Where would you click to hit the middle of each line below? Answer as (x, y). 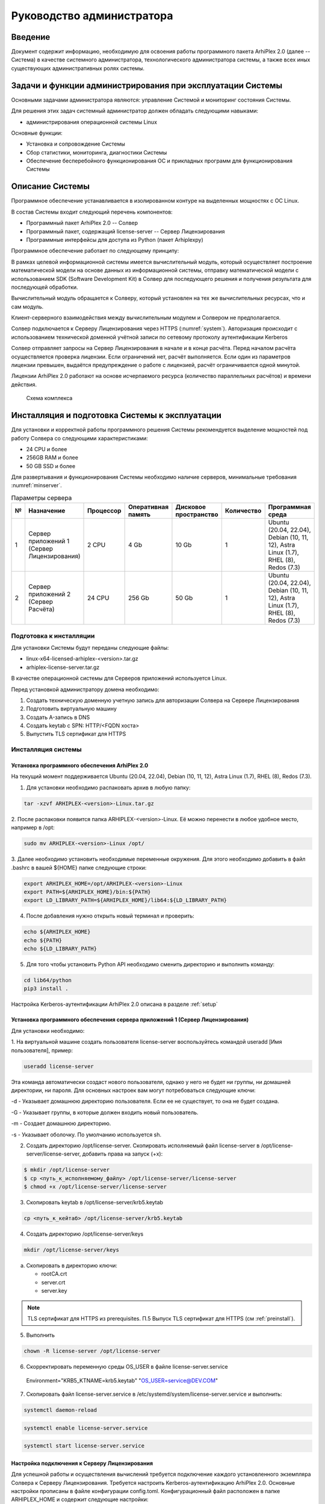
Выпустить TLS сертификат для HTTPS (76, 734)
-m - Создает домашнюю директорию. (61, 1123)
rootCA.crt (54, 1274)
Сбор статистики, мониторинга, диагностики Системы (97, 152)
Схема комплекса (49, 398)
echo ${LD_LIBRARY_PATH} (60, 949)
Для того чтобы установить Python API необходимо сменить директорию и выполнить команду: (150, 964)
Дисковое (191, 507)
